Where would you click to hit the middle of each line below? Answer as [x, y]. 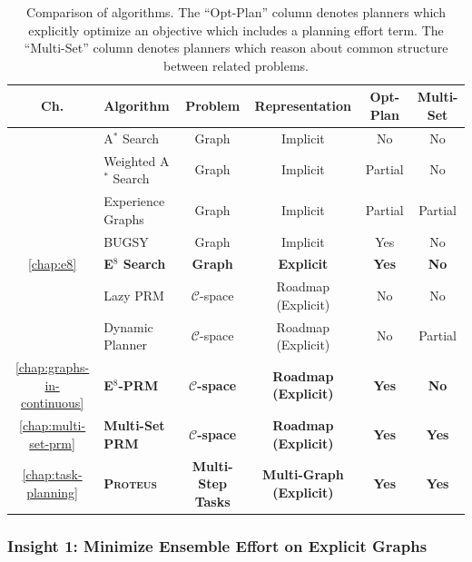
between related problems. [236, 65]
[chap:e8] [52, 264]
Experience [134, 201]
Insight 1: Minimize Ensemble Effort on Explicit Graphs [217, 545]
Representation [303, 106]
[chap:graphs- [52, 367]
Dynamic [128, 326]
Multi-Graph [303, 474]
